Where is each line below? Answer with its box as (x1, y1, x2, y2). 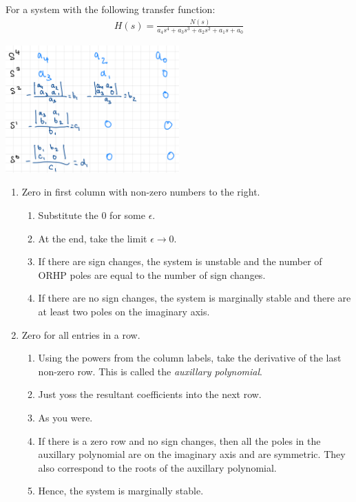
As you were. (38, 410, 93, 424)
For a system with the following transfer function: (6, 2, 216, 16)
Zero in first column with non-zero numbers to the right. (21, 185, 260, 199)
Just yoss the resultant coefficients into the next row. (38, 387, 262, 401)
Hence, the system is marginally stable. (38, 483, 204, 498)
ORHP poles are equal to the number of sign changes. (38, 267, 266, 282)
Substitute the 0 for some (38, 207, 145, 222)
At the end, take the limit (38, 231, 147, 245)
